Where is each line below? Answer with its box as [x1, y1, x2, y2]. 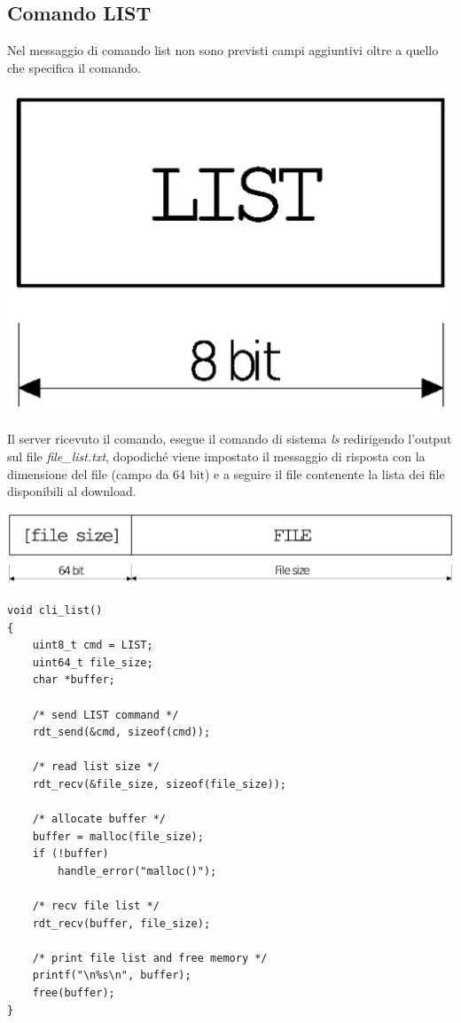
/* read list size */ [32, 760, 160, 774]
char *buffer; [32, 673, 115, 687]
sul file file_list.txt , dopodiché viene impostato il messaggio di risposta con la [7, 446, 426, 465]
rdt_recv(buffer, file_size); [32, 917, 211, 930]
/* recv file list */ [32, 900, 160, 913]
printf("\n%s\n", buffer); [32, 969, 191, 982]
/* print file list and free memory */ [32, 951, 268, 964]
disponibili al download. [7, 482, 137, 500]
